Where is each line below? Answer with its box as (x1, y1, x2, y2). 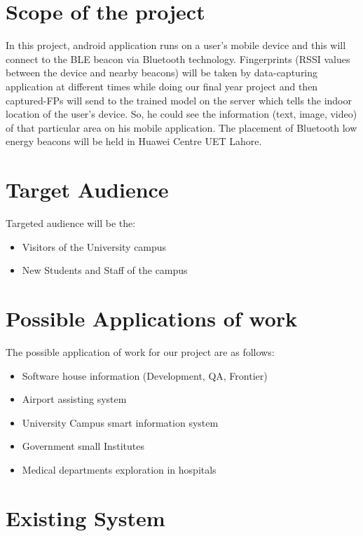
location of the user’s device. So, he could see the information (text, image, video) (6, 106, 357, 121)
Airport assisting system (22, 392, 127, 406)
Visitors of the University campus (22, 239, 167, 254)
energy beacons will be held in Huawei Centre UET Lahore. (6, 134, 262, 149)
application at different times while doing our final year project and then (6, 78, 318, 93)
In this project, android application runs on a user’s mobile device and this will (6, 38, 346, 53)
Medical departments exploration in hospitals (22, 462, 217, 476)
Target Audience (6, 175, 169, 204)
